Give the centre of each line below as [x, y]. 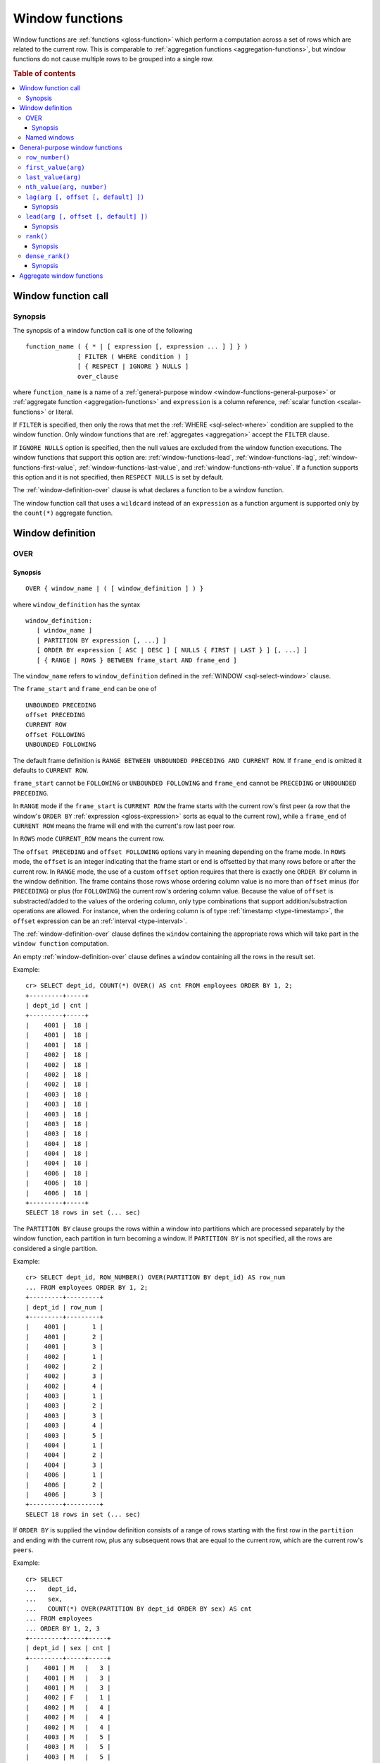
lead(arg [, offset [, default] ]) [87, 216]
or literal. [61, 412]
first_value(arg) [55, 167]
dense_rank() [48, 256]
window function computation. [61, 944]
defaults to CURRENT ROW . [51, 770]
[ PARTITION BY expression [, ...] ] [101, 640]
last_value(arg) [53, 177]
